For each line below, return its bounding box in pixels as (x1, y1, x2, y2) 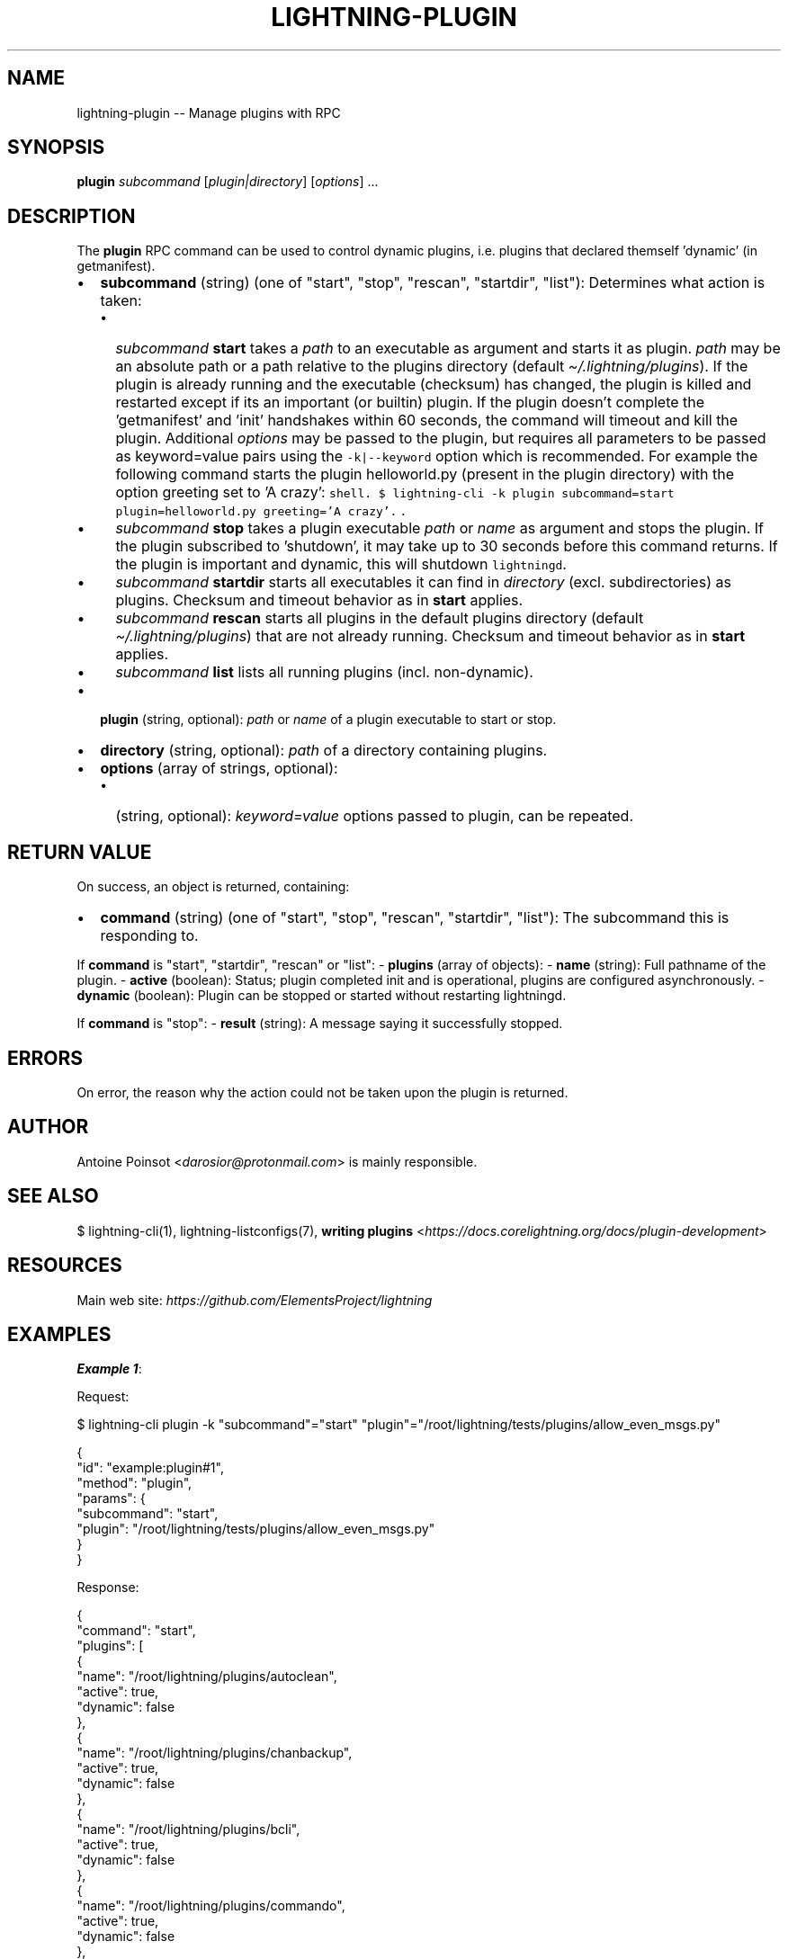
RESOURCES (7, 1254, 122, 1277)
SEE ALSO (7, 1185, 99, 1208)
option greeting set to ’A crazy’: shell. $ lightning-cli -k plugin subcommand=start (115, 483, 675, 502)
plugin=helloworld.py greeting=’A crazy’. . (115, 501, 406, 520)
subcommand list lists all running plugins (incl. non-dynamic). (115, 663, 533, 682)
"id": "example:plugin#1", (76, 1460, 224, 1476)
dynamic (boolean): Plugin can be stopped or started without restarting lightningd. (76, 988, 567, 1004)
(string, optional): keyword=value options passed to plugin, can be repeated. (115, 807, 634, 826)
